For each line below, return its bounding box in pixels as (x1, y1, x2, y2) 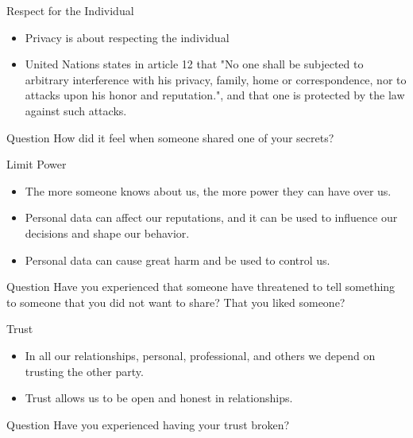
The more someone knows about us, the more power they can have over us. (25, 182, 392, 199)
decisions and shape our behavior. (25, 224, 190, 241)
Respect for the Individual (6, 2, 134, 18)
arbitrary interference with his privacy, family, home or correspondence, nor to (25, 71, 407, 87)
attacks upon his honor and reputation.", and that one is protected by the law (25, 87, 405, 103)
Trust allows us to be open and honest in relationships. (25, 390, 293, 406)
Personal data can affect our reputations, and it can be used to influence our (25, 209, 398, 226)
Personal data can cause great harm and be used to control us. (25, 251, 330, 268)
